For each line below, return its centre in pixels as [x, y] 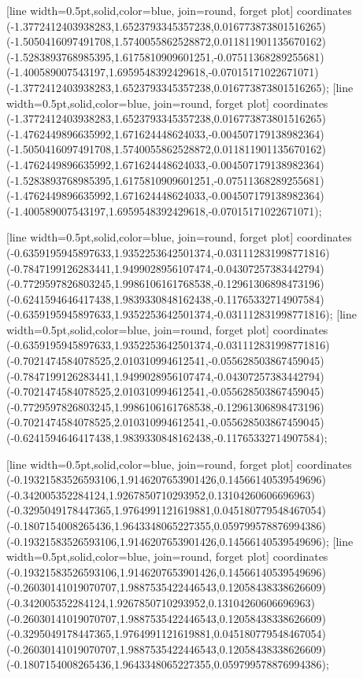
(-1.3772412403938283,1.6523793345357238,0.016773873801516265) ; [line [180, 87]
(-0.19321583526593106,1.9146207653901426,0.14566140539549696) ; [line [180, 541]
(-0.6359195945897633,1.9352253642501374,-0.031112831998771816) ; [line [181, 314]
